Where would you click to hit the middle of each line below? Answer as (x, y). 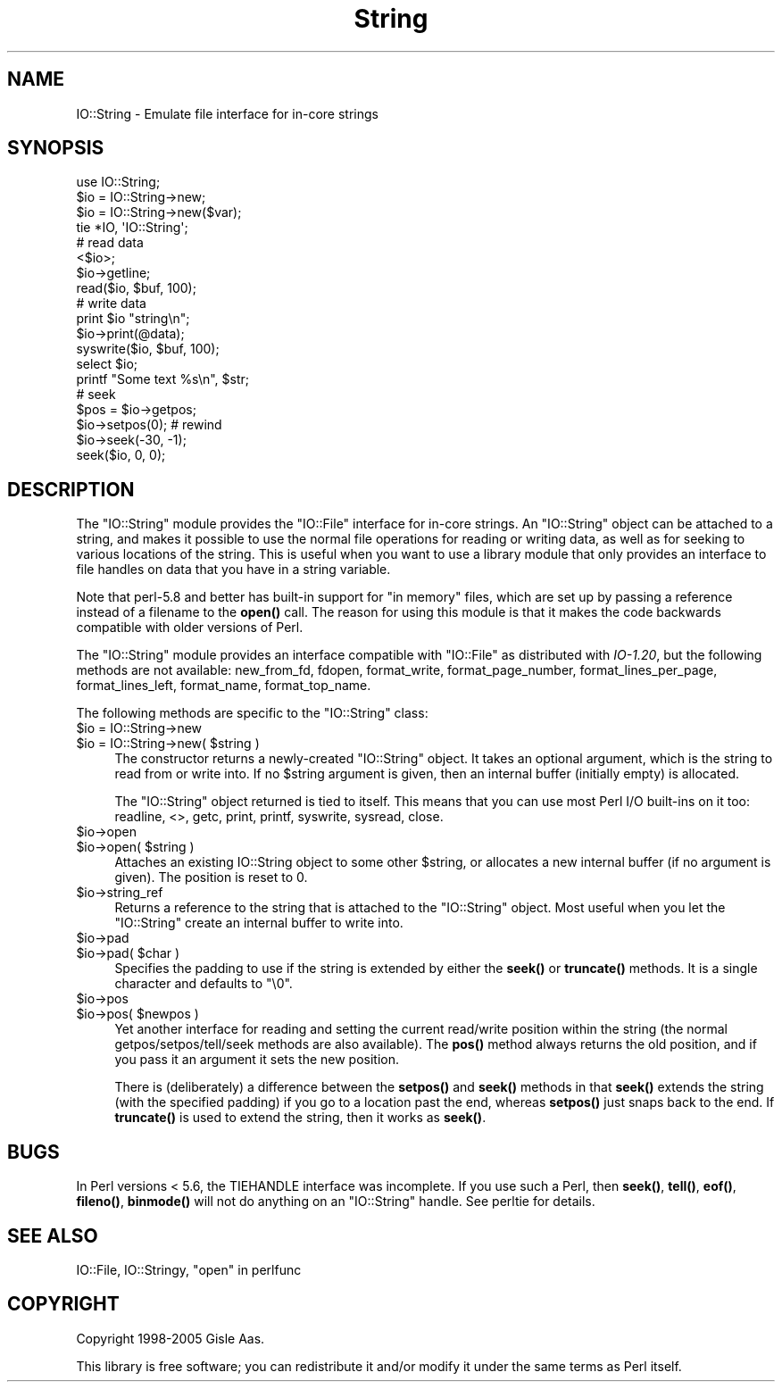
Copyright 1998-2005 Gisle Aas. (171, 1338)
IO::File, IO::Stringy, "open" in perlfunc (189, 1269)
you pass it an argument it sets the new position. (257, 1060)
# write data (111, 304)
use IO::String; (118, 182)
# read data (110, 243)
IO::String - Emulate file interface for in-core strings (227, 113)
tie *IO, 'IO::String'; (132, 228)
